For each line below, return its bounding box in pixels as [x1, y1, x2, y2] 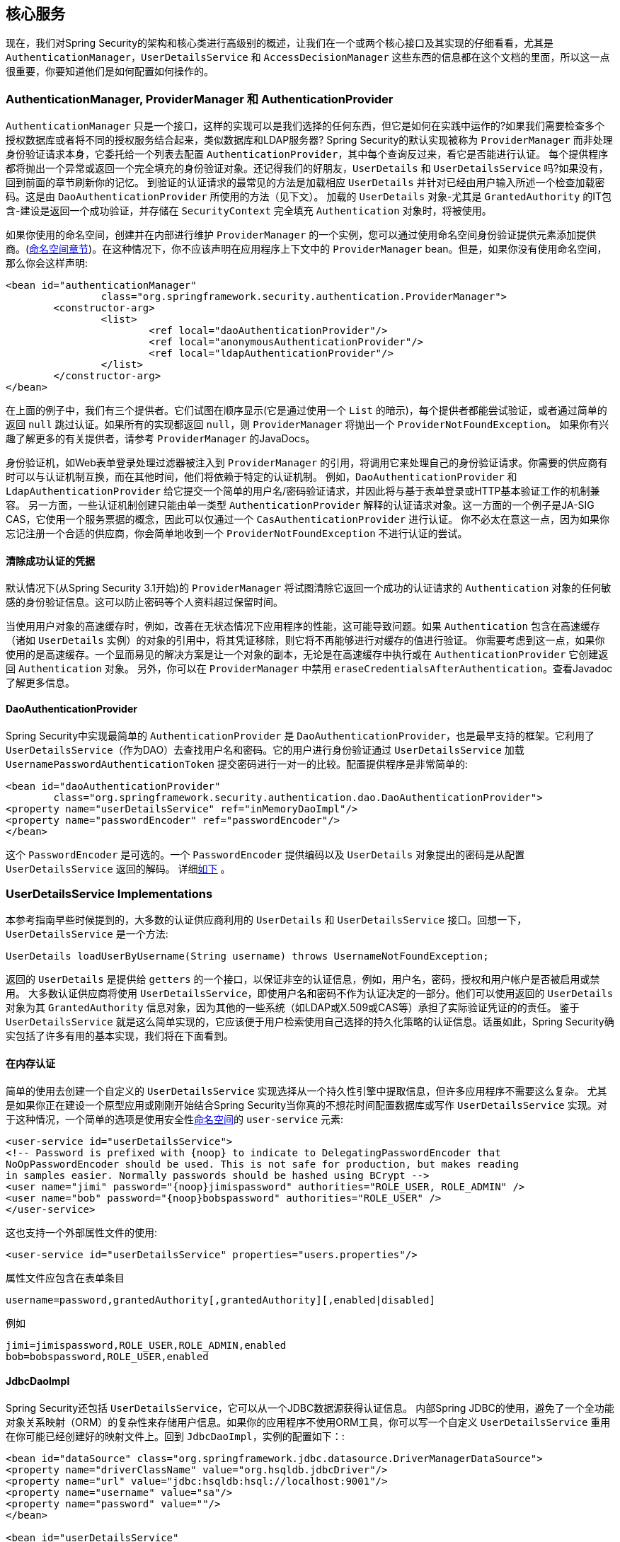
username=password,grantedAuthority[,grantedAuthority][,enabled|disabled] [6, 1294, 435, 1306]
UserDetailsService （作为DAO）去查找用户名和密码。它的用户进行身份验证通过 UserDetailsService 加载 [6, 743, 524, 756]
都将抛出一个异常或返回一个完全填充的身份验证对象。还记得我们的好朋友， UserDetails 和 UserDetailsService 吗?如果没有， [6, 162, 609, 175]
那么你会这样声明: [6, 257, 88, 270]
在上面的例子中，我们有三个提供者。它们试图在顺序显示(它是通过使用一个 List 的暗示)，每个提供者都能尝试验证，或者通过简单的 [6, 404, 607, 417]
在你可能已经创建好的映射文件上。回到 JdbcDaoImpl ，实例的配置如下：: [6, 1429, 345, 1442]
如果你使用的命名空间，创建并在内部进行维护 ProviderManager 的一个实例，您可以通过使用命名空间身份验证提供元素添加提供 [6, 229, 597, 241]
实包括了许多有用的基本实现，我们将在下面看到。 [6, 1030, 234, 1042]
